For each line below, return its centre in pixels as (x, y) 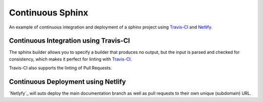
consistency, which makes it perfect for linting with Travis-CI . (70, 59)
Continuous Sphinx (49, 13)
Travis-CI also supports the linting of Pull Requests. (60, 68)
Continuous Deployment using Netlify (67, 82)
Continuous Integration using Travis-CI (69, 41)
